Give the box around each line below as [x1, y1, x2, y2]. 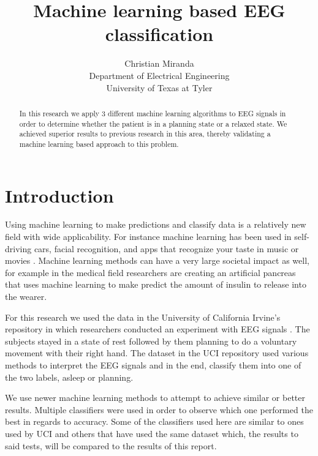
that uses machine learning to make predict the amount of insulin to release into [5, 278, 306, 291]
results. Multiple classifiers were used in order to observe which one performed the [5, 403, 313, 416]
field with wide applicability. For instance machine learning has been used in [5, 230, 292, 243]
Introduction [5, 182, 114, 207]
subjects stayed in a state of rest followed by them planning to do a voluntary [5, 334, 297, 347]
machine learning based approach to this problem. [19, 138, 179, 149]
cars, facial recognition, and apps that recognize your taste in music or [34, 242, 299, 255]
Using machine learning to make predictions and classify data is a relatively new [5, 218, 306, 231]
